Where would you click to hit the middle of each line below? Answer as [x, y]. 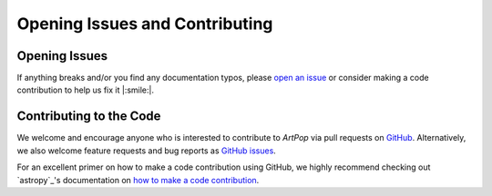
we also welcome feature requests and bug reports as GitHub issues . [147, 151]
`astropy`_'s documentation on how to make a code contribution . [138, 180]
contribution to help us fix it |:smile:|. [86, 90]
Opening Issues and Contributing [145, 24]
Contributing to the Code [89, 117]
